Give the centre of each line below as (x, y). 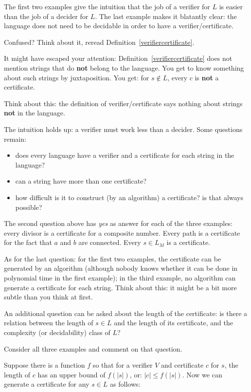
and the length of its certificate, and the (173, 323)
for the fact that (28, 242)
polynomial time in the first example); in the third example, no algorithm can (120, 278)
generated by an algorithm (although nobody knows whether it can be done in (121, 268)
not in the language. (35, 113)
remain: (15, 139)
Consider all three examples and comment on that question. (93, 348)
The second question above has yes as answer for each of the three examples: (118, 223)
